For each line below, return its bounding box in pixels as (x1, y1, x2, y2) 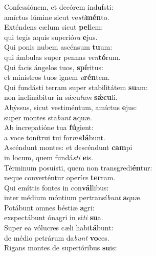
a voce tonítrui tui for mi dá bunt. (4, 132, 105, 142)
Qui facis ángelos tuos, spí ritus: (4, 61, 103, 72)
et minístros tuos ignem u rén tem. (4, 72, 110, 82)
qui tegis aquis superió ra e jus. (4, 31, 98, 42)
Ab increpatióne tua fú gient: (4, 122, 94, 133)
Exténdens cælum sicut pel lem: (4, 22, 103, 32)
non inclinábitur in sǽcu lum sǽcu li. (4, 92, 118, 102)
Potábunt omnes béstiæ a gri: (4, 202, 95, 212)
